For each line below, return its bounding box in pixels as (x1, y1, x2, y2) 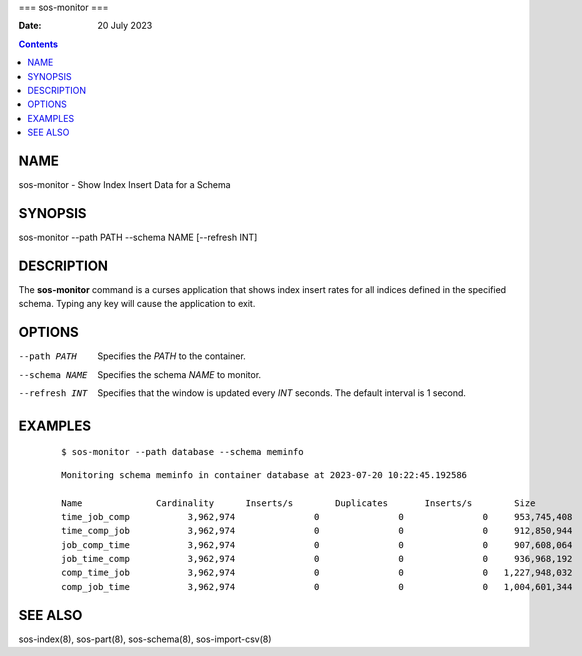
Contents (18, 38, 59, 50)
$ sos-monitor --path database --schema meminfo (61, 446, 304, 458)
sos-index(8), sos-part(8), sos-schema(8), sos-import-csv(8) (18, 633, 272, 645)
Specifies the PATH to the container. (97, 350, 247, 362)
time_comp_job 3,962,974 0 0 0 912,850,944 (61, 525, 573, 537)
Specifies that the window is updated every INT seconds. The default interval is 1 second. (97, 386, 467, 399)
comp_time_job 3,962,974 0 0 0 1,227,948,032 (61, 567, 573, 579)
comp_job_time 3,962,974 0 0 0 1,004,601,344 (61, 581, 573, 592)
